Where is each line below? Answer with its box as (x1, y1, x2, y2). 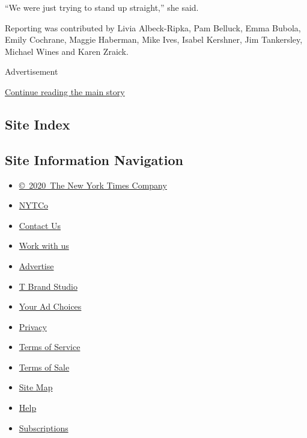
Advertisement (5, 65, 58, 78)
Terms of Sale (19, 360, 70, 373)
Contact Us (19, 219, 61, 231)
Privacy (19, 320, 47, 333)
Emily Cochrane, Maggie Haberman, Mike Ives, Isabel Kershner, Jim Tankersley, (5, 33, 303, 46)
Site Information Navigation (5, 150, 183, 169)
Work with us (19, 239, 69, 252)
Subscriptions (19, 421, 68, 434)
